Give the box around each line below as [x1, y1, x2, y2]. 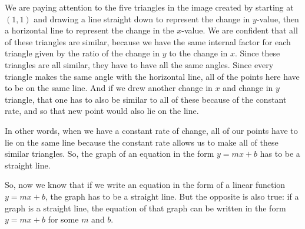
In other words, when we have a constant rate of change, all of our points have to [5, 124, 298, 136]
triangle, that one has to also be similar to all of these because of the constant [5, 93, 287, 105]
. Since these [235, 47, 280, 59]
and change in [223, 82, 273, 94]
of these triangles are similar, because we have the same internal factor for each [5, 35, 291, 48]
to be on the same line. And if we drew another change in [5, 82, 213, 94]
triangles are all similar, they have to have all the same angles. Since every [5, 58, 274, 70]
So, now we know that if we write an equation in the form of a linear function [5, 179, 286, 191]
